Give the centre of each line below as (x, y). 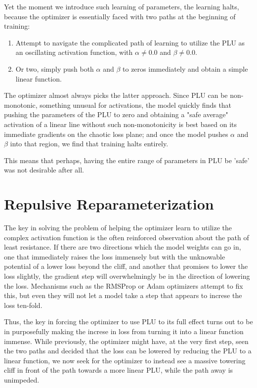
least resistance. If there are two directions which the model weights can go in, (123, 247)
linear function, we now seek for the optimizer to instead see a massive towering (125, 360)
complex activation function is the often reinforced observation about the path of (127, 237)
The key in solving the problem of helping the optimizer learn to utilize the (118, 228)
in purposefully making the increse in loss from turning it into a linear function (124, 331)
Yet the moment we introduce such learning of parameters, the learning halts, (122, 6)
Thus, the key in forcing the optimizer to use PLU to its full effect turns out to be (128, 322)
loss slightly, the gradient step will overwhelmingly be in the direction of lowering (127, 276)
